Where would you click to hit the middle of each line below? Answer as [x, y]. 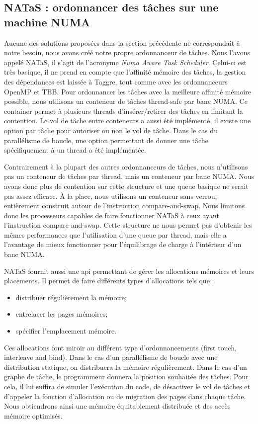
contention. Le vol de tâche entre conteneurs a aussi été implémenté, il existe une [128, 121]
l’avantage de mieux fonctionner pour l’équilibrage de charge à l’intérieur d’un [123, 244]
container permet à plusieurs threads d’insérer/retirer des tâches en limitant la [124, 111]
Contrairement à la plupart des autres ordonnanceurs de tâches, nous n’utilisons [126, 166]
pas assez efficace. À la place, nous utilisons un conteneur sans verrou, [111, 196]
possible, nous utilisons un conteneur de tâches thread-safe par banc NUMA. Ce [126, 101]
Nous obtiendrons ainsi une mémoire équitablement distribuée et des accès [117, 406]
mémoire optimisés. [33, 415]
